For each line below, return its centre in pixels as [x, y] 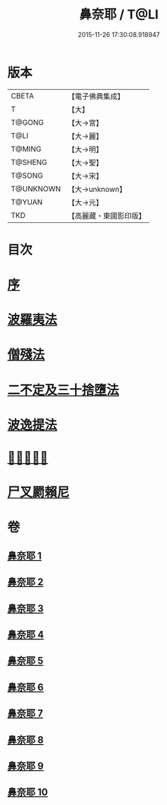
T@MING [26, 149]
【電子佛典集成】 [96, 96]
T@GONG [27, 122]
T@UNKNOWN [36, 188]
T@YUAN [27, 202]
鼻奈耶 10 [28, 793]
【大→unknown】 [97, 189]
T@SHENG [29, 162]
